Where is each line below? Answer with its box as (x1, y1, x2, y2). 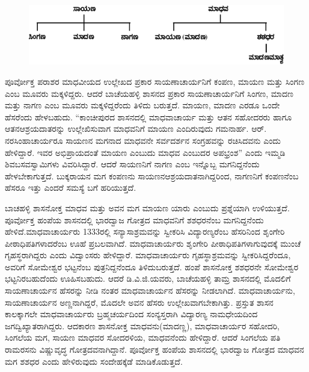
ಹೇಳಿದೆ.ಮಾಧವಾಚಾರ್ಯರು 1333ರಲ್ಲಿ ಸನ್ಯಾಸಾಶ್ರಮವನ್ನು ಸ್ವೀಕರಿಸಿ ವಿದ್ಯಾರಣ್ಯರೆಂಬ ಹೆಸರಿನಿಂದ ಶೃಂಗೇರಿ (5, 225, 285, 238)
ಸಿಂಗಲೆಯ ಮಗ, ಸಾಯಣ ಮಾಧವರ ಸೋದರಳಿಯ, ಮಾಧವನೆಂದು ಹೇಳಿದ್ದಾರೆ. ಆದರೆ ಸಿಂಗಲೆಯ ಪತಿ (5, 331, 281, 344)
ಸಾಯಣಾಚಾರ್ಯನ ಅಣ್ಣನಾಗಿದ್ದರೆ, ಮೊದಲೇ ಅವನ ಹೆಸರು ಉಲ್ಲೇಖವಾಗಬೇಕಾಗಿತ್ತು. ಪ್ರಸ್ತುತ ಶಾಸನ (5, 296, 274, 308)
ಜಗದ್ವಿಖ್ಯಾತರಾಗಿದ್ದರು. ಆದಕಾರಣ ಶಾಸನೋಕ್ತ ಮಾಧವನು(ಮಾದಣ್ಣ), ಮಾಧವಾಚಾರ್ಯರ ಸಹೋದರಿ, (5, 319, 280, 332)
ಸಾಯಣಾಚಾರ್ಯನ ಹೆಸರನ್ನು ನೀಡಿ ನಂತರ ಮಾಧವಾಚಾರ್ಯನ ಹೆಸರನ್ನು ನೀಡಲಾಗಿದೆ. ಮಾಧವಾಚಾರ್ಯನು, (5, 284, 295, 297)
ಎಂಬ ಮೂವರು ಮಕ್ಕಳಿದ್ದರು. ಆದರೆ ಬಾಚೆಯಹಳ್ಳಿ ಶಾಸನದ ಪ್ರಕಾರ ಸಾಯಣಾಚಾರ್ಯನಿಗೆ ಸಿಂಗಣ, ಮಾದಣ (5, 87, 293, 99)
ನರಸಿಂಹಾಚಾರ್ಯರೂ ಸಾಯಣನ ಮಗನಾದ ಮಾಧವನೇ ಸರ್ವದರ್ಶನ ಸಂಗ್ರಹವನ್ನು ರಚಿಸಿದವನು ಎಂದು (5, 134, 281, 146)
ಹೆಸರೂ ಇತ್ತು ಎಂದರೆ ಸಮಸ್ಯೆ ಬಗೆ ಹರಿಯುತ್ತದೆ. (5, 181, 136, 194)
